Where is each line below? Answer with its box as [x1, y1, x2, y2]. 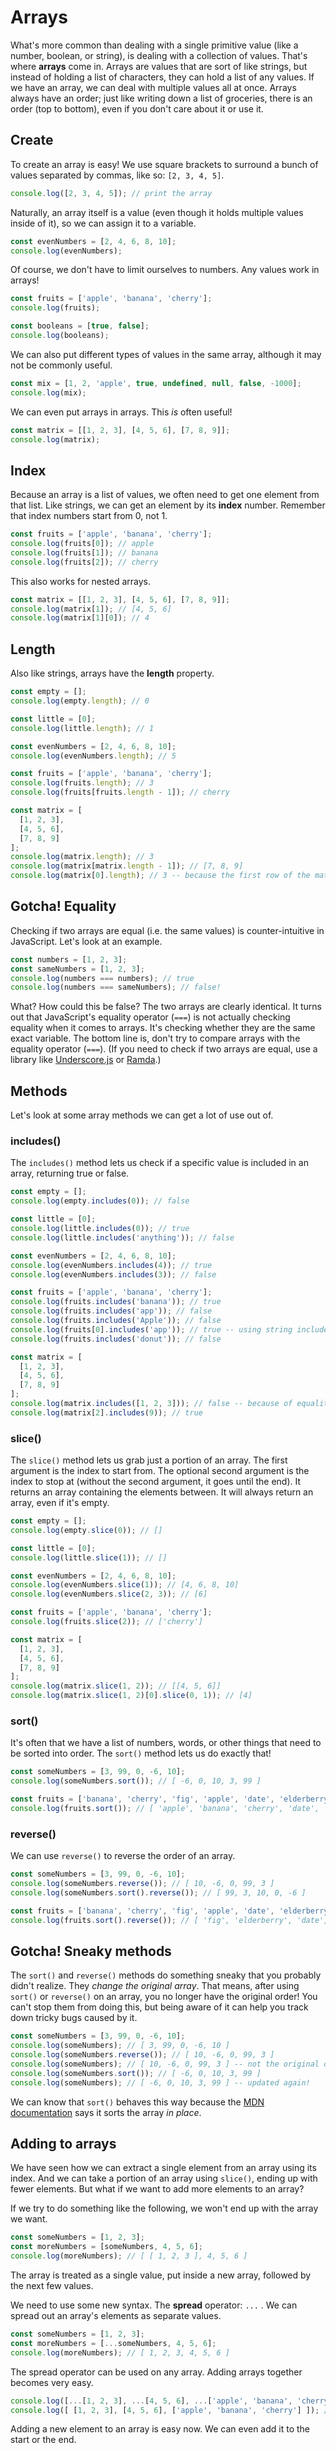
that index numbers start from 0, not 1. [10, 510, 168, 522]
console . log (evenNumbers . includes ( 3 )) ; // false [10, 1269, 217, 1280]
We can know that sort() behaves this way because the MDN [10, 2096, 265, 2108]
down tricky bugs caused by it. [10, 2012, 138, 2024]
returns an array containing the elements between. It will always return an [10, 1486, 314, 1498]
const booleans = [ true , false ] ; [10, 321, 150, 331]
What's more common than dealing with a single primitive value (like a [10, 39, 299, 51]
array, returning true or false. [10, 1167, 130, 1180]
